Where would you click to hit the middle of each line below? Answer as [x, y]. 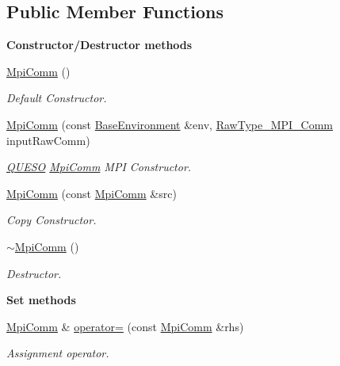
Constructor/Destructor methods [99, 45]
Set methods [41, 300]
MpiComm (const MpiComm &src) [92, 193]
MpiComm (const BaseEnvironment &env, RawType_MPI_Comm [170, 124]
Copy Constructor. [52, 220]
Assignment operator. [58, 353]
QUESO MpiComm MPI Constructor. [99, 167]
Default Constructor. [57, 98]
